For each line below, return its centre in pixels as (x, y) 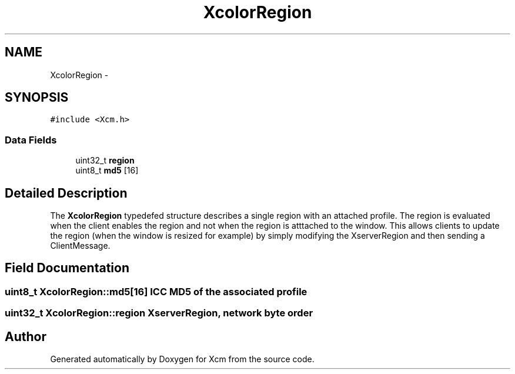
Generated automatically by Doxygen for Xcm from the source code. (182, 359)
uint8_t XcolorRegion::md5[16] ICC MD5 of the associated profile (156, 291)
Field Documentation (67, 268)
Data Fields (31, 140)
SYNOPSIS (37, 98)
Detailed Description (66, 193)
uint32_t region (105, 161)
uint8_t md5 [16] (107, 171)
